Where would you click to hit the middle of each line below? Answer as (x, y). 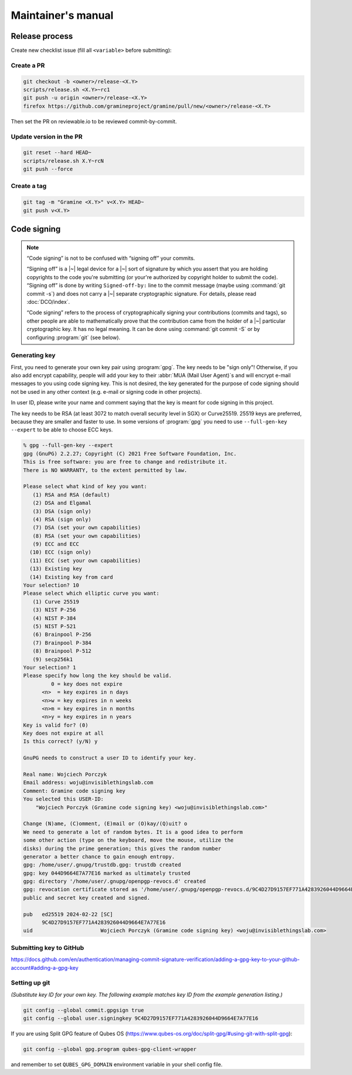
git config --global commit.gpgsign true (84, 1010)
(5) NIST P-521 (54, 626)
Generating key (33, 356)
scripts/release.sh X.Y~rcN (63, 161)
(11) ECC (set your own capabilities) (85, 560)
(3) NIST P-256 (54, 610)
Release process (42, 36)
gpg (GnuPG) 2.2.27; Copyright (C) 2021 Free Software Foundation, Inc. (130, 453)
